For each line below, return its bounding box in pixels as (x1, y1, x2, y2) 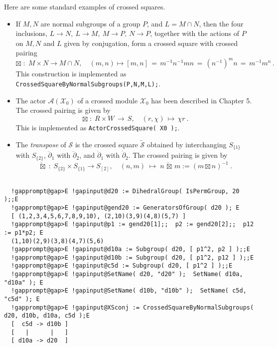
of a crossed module (77, 95, 138, 105)
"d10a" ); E (4, 279, 43, 286)
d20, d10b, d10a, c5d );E (4, 312, 90, 320)
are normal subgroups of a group (40, 18, 140, 28)
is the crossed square (75, 139, 138, 149)
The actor (15, 95, 46, 105)
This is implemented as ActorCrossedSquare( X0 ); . (15, 122, 180, 132)
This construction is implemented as (15, 68, 127, 79)
